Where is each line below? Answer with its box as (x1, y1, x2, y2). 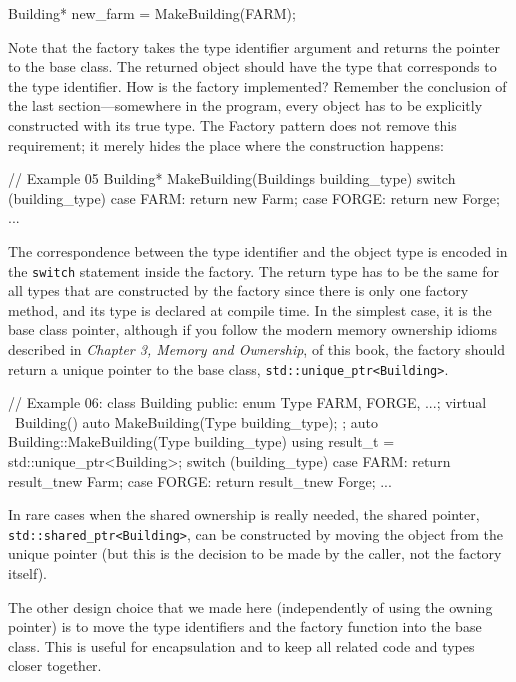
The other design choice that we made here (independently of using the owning (8, 596, 493, 617)
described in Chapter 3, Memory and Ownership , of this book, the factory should (8, 338, 506, 359)
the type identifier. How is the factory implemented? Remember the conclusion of (8, 75, 507, 96)
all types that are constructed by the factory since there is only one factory (8, 280, 469, 301)
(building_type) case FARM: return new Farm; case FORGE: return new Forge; (8, 187, 500, 208)
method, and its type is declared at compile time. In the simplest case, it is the (8, 299, 492, 320)
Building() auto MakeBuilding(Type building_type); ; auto (14, 411, 378, 432)
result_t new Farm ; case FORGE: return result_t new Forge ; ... (8, 470, 392, 491)
